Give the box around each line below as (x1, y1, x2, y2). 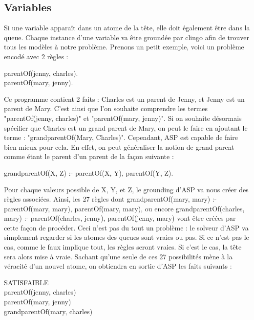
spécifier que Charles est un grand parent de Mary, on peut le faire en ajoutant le (4, 122, 248, 133)
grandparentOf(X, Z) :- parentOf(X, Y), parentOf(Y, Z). (4, 167, 173, 178)
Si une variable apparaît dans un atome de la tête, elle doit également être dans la (4, 23, 250, 33)
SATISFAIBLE (4, 277, 49, 287)
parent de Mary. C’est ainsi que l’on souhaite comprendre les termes (4, 103, 208, 114)
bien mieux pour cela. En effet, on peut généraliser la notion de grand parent (4, 141, 234, 152)
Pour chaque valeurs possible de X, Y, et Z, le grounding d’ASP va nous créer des (4, 184, 249, 194)
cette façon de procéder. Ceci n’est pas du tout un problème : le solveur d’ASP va (4, 222, 249, 232)
